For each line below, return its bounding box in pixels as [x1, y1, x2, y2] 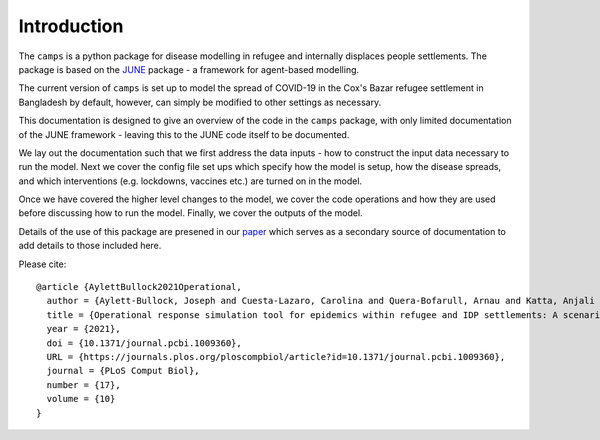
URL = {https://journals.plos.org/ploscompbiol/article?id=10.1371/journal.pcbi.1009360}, [46, 351, 506, 362]
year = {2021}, [46, 323, 121, 335]
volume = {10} [46, 393, 116, 405]
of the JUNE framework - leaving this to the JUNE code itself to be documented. [18, 128, 350, 140]
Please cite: [18, 258, 67, 270]
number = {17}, [46, 379, 121, 390]
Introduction [18, 15, 124, 37]
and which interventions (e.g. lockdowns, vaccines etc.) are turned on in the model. [18, 175, 363, 187]
